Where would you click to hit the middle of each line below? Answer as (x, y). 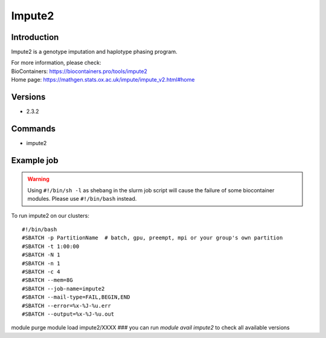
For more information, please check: (56, 63)
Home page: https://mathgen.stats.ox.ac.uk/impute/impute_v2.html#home (103, 80)
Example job (35, 160)
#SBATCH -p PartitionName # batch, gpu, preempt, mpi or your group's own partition (152, 238)
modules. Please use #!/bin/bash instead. (82, 199)
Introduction (35, 37)
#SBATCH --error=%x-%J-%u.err (67, 306)
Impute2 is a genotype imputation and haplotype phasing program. (94, 52)
